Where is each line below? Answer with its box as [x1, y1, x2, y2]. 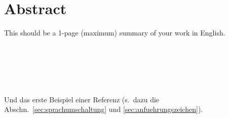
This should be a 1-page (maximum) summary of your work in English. [4, 27, 225, 38]
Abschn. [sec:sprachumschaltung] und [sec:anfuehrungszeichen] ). [4, 104, 203, 114]
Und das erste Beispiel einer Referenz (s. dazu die [4, 94, 160, 104]
